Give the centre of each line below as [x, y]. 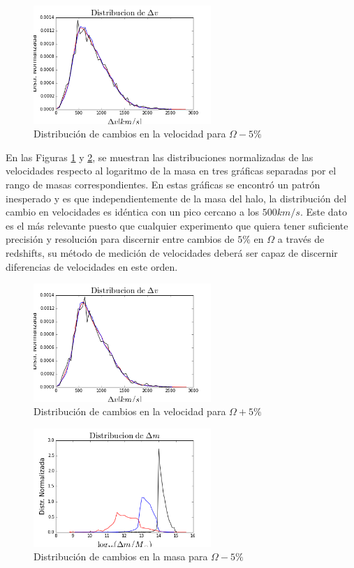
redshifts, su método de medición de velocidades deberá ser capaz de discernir [172, 252]
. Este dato [324, 212]
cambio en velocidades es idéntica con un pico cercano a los [133, 212]
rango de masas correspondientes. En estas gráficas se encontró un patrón [163, 184]
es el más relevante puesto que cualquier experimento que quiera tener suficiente [177, 225]
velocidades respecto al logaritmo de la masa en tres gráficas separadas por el [171, 171]
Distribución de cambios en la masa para [121, 556]
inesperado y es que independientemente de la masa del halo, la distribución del [176, 198]
